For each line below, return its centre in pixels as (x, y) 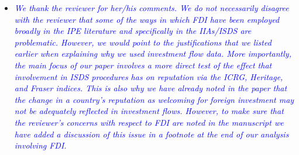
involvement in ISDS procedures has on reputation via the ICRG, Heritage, (149, 76)
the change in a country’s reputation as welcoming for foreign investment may (154, 99)
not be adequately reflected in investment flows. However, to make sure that (149, 111)
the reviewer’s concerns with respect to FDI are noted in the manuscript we (149, 122)
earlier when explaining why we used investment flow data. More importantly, (153, 54)
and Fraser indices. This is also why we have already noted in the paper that (151, 88)
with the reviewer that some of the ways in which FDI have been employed (147, 19)
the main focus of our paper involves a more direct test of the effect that (143, 65)
